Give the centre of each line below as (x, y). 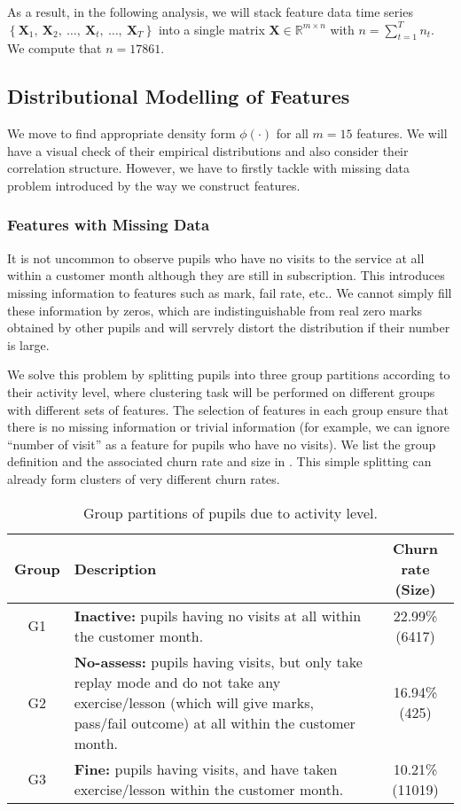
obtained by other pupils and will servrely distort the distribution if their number (229, 328)
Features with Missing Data (109, 225)
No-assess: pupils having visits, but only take (218, 661)
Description (115, 568)
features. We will (402, 133)
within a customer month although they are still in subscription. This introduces (226, 275)
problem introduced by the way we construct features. (154, 185)
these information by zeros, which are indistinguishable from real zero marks (215, 310)
